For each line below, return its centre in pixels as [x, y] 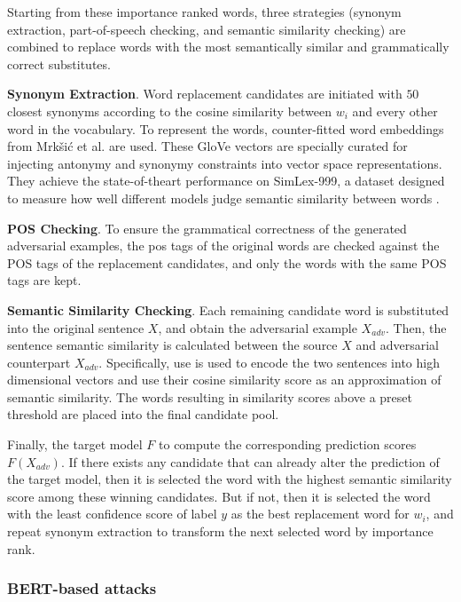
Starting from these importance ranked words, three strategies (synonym [204, 12]
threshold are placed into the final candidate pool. [143, 414]
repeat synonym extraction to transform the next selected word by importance [220, 531]
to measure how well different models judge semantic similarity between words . [223, 198]
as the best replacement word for [320, 514]
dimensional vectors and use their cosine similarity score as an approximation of [224, 380]
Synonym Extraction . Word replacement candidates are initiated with [205, 94]
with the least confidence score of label [112, 514]
